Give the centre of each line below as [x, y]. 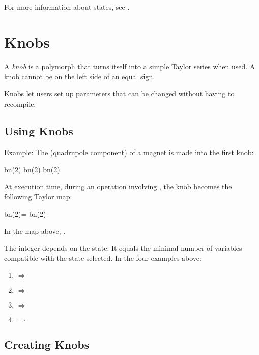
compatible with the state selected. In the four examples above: [103, 258]
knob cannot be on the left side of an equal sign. [80, 76]
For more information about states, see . [67, 7]
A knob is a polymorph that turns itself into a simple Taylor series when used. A [130, 66]
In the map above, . [35, 231]
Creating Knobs [47, 345]
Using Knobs [39, 131]
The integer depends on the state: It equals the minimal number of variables [123, 248]
